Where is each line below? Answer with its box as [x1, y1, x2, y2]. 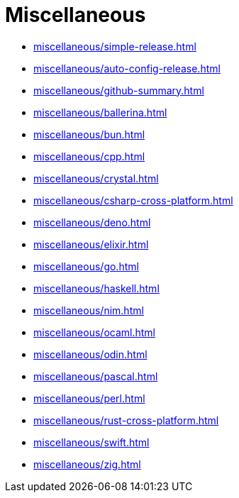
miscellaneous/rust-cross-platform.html [33, 414, 219, 426]
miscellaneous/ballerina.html [33, 106, 167, 118]
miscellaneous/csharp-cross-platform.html [33, 194, 233, 206]
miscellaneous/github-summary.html [33, 84, 204, 96]
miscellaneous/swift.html [33, 436, 150, 448]
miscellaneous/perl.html [33, 392, 145, 404]
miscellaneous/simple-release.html [33, 40, 196, 52]
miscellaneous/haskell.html [33, 282, 160, 294]
